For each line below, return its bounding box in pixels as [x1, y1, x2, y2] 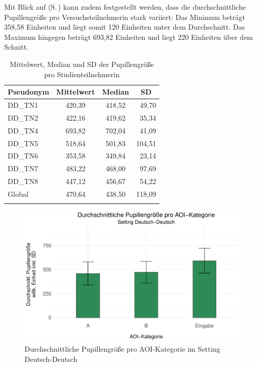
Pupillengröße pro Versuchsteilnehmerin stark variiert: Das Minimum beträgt [4, 11, 245, 22]
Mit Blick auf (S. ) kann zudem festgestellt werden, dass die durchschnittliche [4, 2, 246, 12]
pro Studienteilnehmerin [44, 68, 120, 79]
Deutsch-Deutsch [25, 353, 78, 364]
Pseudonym [8, 86, 50, 97]
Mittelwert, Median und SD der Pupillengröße [10, 58, 154, 69]
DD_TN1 [8, 100, 38, 110]
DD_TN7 [8, 163, 38, 174]
